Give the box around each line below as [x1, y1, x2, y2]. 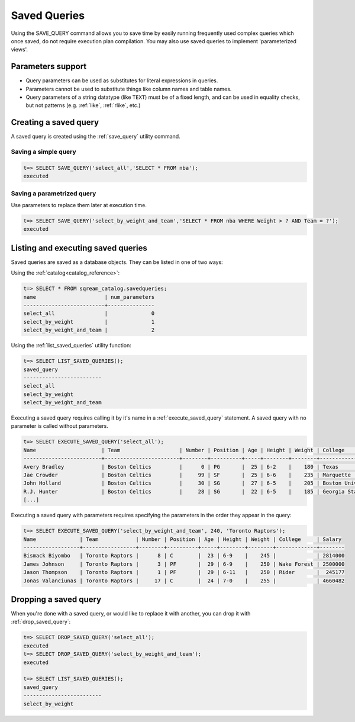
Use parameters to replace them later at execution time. [11, 201, 147, 208]
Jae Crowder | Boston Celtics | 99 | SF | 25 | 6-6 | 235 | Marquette [23, 472, 351, 479]
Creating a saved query [11, 117, 99, 127]
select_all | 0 [23, 310, 155, 317]
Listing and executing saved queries [11, 243, 147, 253]
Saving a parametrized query [11, 189, 96, 198]
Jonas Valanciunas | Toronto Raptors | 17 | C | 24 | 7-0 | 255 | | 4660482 [23, 577, 345, 584]
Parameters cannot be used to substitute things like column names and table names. [25, 85, 232, 92]
